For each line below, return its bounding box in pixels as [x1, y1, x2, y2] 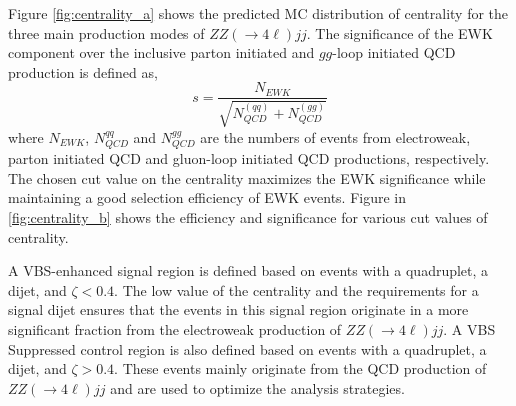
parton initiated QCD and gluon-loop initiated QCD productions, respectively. [8, 148, 490, 169]
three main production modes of [8, 22, 205, 43]
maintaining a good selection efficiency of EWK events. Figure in [8, 187, 407, 208]
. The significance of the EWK [306, 22, 493, 43]
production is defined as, [8, 61, 158, 82]
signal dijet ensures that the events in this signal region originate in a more [8, 299, 469, 320]
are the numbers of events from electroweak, [200, 126, 471, 147]
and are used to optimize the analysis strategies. [110, 377, 405, 398]
